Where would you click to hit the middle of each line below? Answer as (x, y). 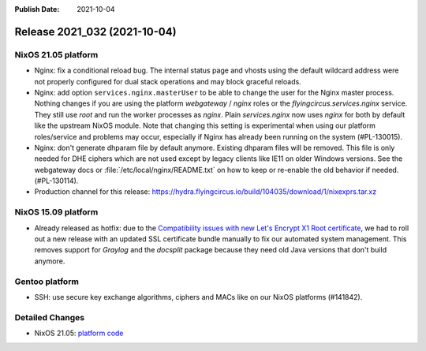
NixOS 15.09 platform (56, 212)
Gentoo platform (47, 282)
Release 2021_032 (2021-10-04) (95, 32)
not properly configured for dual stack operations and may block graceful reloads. (168, 81)
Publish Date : (37, 9)
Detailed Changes (50, 317)
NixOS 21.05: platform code (79, 333)
